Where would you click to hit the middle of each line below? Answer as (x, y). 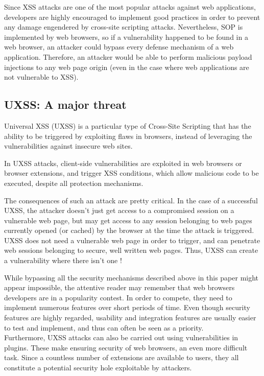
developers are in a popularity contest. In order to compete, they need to (118, 297)
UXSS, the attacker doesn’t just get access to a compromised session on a (119, 210)
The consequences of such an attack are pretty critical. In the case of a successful (131, 200)
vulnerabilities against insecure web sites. (68, 146)
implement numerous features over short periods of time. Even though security (127, 307)
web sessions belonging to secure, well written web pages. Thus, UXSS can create (131, 250)
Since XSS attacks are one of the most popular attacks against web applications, (130, 7)
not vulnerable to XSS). (41, 77)
